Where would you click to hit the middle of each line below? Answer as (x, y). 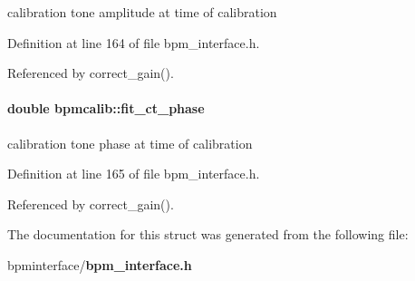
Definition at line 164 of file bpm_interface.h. (134, 42)
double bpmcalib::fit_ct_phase (106, 108)
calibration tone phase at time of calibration (130, 143)
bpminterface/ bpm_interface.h (100, 264)
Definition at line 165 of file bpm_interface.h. (134, 174)
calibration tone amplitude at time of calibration (142, 12)
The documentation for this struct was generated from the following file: (208, 234)
